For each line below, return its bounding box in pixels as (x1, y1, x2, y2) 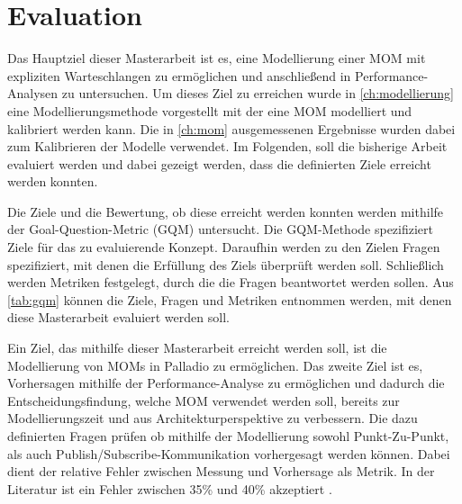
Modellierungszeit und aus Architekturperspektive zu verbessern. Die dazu (7, 409, 418, 427)
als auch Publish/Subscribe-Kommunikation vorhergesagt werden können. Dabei (7, 444, 450, 463)
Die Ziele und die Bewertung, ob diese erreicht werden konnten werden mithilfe (7, 202, 444, 220)
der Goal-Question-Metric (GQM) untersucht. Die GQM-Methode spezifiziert (7, 220, 434, 238)
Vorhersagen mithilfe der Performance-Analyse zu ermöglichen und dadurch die (7, 373, 445, 392)
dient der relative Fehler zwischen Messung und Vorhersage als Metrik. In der (7, 462, 435, 481)
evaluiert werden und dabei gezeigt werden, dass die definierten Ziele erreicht (7, 154, 431, 173)
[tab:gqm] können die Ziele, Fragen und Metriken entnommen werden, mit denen (7, 290, 452, 309)
